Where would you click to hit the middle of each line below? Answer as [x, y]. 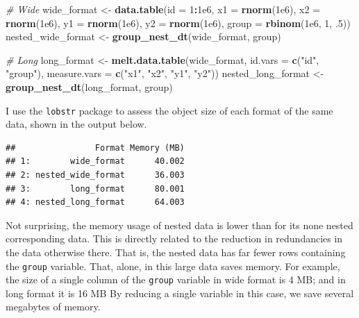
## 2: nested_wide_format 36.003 [95, 175]
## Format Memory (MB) [95, 148]
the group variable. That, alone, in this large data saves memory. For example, [173, 266]
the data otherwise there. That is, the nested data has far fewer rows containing [176, 252]
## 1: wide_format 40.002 [95, 161]
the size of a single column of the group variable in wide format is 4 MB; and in [176, 279]
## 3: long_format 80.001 [95, 189]
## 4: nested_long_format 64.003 [95, 202]
